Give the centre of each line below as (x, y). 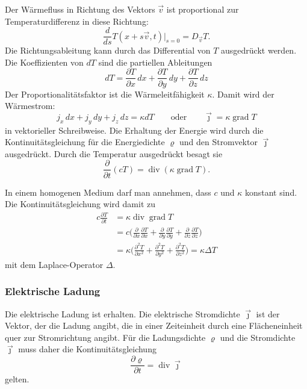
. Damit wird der (243, 94)
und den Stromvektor (218, 142)
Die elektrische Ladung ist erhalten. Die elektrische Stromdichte (122, 313)
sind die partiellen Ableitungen (155, 62)
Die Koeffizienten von (44, 62)
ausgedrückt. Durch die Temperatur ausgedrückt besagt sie (114, 153)
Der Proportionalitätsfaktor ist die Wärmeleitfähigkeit (105, 94)
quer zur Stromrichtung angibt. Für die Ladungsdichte (105, 337)
